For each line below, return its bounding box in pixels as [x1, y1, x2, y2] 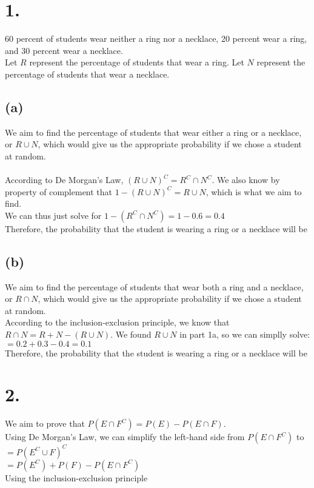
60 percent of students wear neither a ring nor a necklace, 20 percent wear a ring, [5, 32, 307, 45]
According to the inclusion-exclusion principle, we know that [5, 316, 230, 329]
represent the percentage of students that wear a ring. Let [29, 56, 244, 69]
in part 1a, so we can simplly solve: [179, 328, 310, 341]
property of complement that [5, 185, 113, 198]
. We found [110, 328, 152, 341]
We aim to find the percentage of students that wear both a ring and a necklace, [5, 280, 304, 293]
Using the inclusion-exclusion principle [5, 471, 148, 484]
